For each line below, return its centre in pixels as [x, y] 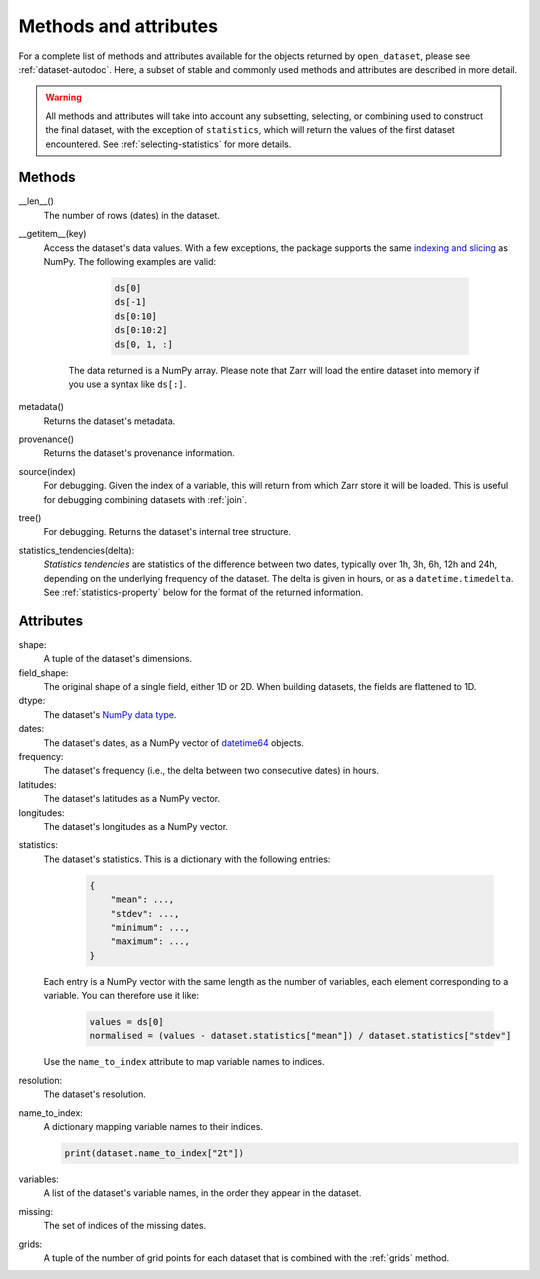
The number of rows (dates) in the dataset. [131, 215]
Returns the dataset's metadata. [109, 421]
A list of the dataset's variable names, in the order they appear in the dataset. [202, 1193]
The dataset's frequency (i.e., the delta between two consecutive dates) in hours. [211, 771]
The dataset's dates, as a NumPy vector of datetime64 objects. [174, 742]
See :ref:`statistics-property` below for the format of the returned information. [203, 592]
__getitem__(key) [52, 234]
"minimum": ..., [150, 927]
